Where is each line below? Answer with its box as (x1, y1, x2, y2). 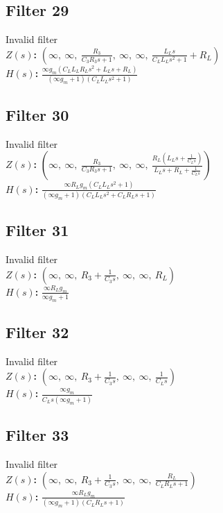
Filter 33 (6, 424, 69, 446)
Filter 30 (6, 103, 69, 125)
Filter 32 (6, 321, 69, 343)
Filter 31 (6, 219, 69, 241)
